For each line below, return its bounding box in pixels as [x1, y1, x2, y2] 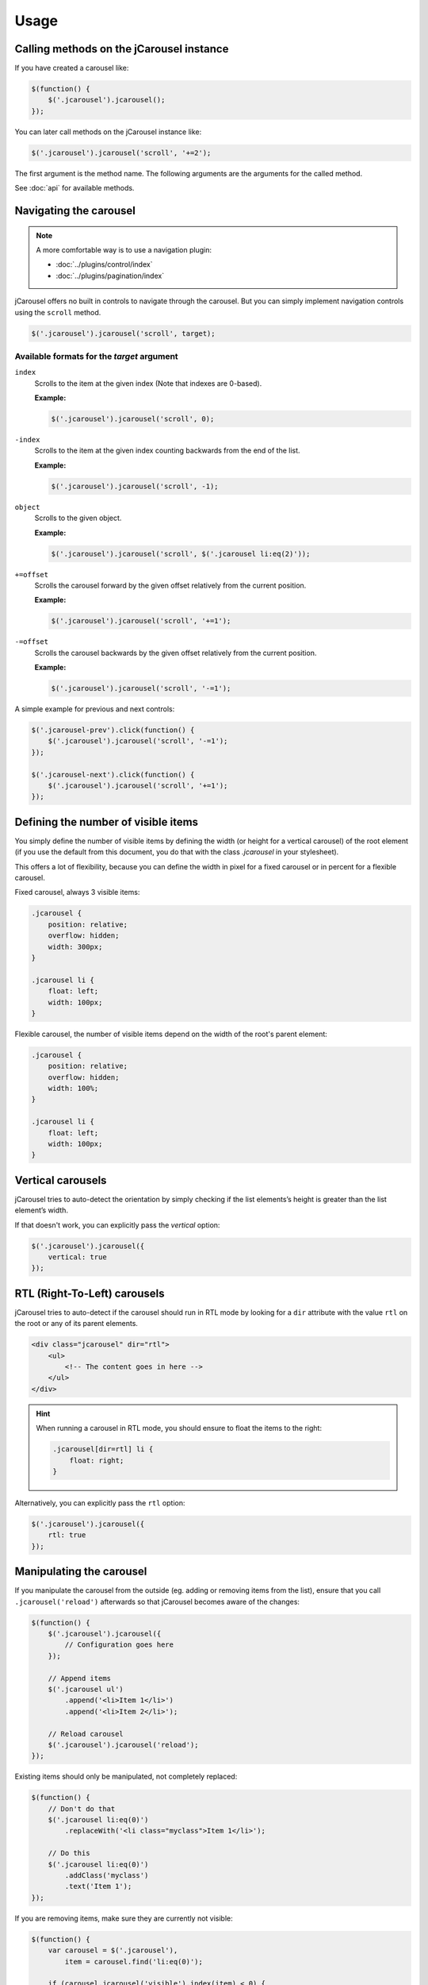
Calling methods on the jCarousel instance [14, 42, 229, 56]
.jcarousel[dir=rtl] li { [52, 1445, 154, 1454]
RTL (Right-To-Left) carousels [14, 1286, 165, 1300]
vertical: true [48, 1253, 107, 1262]
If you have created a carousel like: [14, 64, 129, 73]
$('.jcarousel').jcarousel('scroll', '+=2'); [31, 148, 212, 157]
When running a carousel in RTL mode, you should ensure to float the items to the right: [36, 1424, 323, 1433]
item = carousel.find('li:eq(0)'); [64, 1957, 204, 1966]
